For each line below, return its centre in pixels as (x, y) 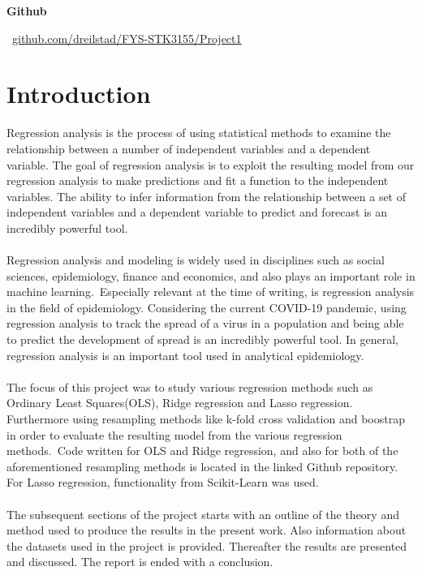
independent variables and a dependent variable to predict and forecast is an (197, 212)
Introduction (79, 94)
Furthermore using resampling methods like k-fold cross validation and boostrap (206, 418)
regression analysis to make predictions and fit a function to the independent (198, 180)
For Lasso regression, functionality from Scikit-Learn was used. (163, 482)
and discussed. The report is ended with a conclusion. (140, 562)
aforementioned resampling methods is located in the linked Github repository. (202, 466)
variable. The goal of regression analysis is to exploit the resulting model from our (211, 164)
